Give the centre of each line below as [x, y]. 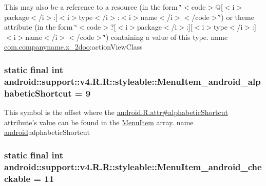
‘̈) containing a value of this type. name [166, 37]
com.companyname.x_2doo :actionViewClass [73, 47]
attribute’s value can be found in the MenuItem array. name [99, 122]
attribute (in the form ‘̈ [41, 27]
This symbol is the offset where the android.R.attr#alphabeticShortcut [116, 112]
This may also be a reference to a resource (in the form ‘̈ [93, 7]
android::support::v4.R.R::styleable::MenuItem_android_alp [132, 81]
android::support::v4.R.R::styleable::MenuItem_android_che [133, 166]
